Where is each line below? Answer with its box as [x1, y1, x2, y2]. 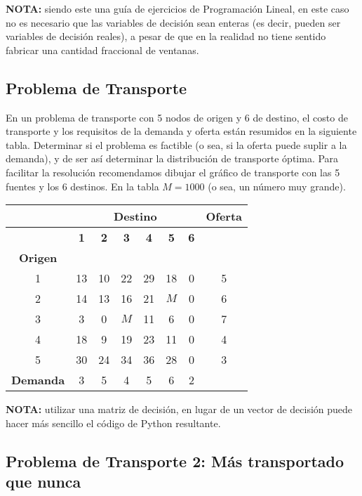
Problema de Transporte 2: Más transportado [6, 450, 344, 471]
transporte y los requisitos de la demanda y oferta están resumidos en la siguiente [6, 124, 357, 138]
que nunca [6, 471, 81, 492]
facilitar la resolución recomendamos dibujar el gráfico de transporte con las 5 [6, 164, 340, 179]
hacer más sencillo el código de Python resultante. [6, 415, 221, 430]
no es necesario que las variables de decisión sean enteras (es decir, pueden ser [6, 15, 341, 30]
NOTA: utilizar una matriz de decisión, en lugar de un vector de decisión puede [6, 402, 353, 417]
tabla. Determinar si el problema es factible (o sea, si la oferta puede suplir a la [6, 137, 347, 152]
